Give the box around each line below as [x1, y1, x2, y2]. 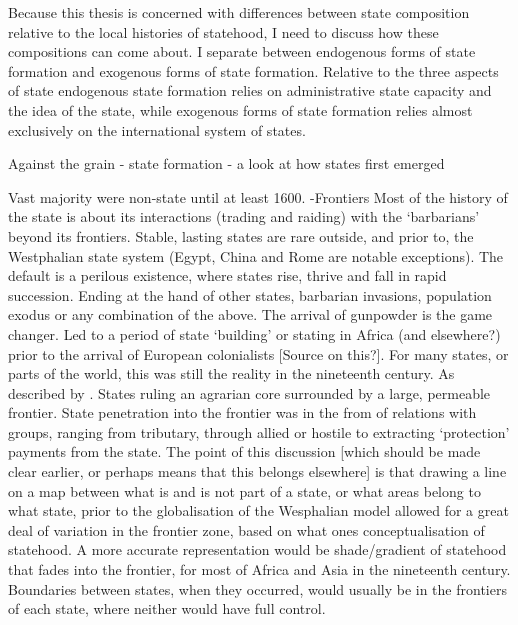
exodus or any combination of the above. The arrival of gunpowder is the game [8, 304, 493, 325]
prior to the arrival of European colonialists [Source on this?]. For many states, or [8, 343, 509, 364]
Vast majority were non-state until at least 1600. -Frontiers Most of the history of [8, 186, 508, 207]
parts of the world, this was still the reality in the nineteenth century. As [8, 363, 455, 384]
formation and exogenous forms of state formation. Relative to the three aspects [8, 60, 499, 81]
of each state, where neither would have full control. [8, 598, 326, 619]
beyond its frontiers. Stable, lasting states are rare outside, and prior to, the [8, 225, 474, 246]
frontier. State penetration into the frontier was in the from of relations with [8, 402, 477, 423]
